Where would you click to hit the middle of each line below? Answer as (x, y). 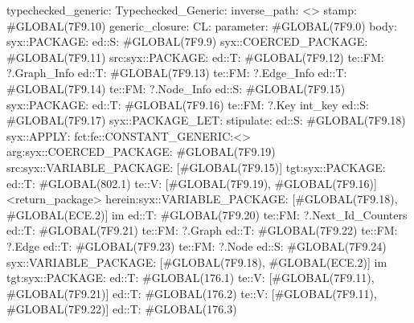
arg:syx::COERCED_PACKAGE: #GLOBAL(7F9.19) (141, 151)
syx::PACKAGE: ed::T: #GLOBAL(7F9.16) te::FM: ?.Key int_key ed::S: (188, 104)
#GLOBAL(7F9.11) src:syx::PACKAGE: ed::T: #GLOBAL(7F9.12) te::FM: (195, 57)
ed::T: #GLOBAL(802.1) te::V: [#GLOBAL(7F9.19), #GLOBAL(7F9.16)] (192, 183)
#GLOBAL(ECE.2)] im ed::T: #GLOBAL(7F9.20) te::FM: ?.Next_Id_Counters (207, 214)
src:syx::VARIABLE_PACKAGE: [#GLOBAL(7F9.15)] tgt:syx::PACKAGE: (196, 167)
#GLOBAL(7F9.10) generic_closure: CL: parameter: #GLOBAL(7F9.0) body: (202, 25)
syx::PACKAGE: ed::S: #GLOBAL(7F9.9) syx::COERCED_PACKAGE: (187, 41)
